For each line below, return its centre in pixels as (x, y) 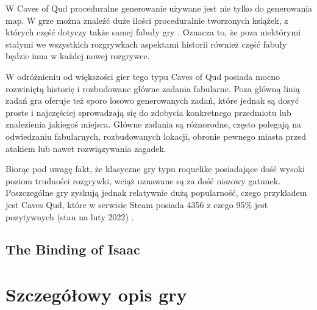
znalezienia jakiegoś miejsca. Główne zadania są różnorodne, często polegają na (154, 124)
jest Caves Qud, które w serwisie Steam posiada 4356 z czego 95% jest (137, 204)
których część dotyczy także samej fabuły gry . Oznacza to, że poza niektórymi (153, 32)
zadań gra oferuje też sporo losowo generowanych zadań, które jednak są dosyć (152, 100)
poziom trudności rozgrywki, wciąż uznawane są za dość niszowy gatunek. (143, 180)
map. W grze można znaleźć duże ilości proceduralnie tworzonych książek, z (147, 20)
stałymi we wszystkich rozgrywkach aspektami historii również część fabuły (146, 44)
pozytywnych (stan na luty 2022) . (70, 216)
